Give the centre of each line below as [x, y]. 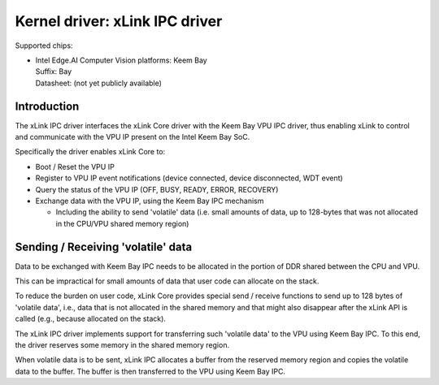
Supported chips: [44, 45]
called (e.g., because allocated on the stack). [91, 319]
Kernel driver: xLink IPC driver [119, 21]
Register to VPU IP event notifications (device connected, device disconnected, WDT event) [189, 178]
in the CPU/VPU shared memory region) [122, 223]
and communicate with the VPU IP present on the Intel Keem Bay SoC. [133, 137]
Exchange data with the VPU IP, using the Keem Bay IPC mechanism [150, 201]
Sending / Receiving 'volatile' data [104, 247]
